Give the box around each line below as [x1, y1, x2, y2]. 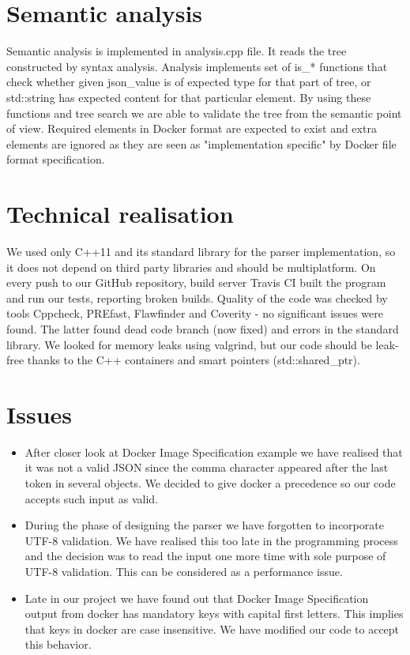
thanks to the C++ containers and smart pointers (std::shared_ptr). [27, 352, 360, 368]
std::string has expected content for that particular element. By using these [6, 88, 371, 105]
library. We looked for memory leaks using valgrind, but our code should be [6, 336, 372, 352]
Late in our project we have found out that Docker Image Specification [24, 589, 369, 606]
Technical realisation [6, 198, 234, 230]
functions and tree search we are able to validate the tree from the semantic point [6, 104, 402, 121]
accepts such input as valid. [24, 490, 159, 506]
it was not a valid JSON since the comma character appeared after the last [24, 459, 389, 476]
